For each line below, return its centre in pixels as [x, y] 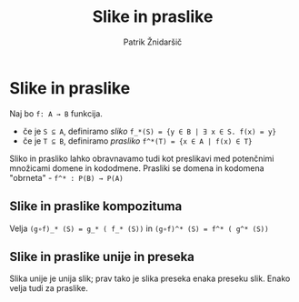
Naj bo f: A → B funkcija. [56, 113]
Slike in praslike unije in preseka [102, 257]
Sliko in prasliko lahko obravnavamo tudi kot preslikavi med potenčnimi [142, 158]
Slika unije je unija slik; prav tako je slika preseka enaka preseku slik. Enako [150, 278]
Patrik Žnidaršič [153, 42]
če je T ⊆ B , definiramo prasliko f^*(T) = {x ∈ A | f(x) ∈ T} [137, 141]
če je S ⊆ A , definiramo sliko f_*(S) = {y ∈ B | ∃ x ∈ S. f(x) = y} [149, 131]
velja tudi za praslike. [49, 288]
